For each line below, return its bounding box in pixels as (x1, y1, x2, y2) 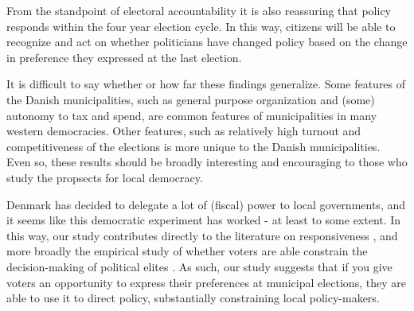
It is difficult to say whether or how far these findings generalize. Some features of (6, 76, 406, 92)
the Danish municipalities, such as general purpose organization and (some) (6, 91, 375, 107)
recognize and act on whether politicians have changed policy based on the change (6, 33, 408, 50)
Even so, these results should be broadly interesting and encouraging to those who (6, 154, 408, 170)
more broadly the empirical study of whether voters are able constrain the (6, 243, 368, 259)
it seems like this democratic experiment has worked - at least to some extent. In (6, 212, 401, 228)
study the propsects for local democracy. (6, 169, 203, 185)
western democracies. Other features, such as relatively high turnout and (6, 122, 361, 139)
